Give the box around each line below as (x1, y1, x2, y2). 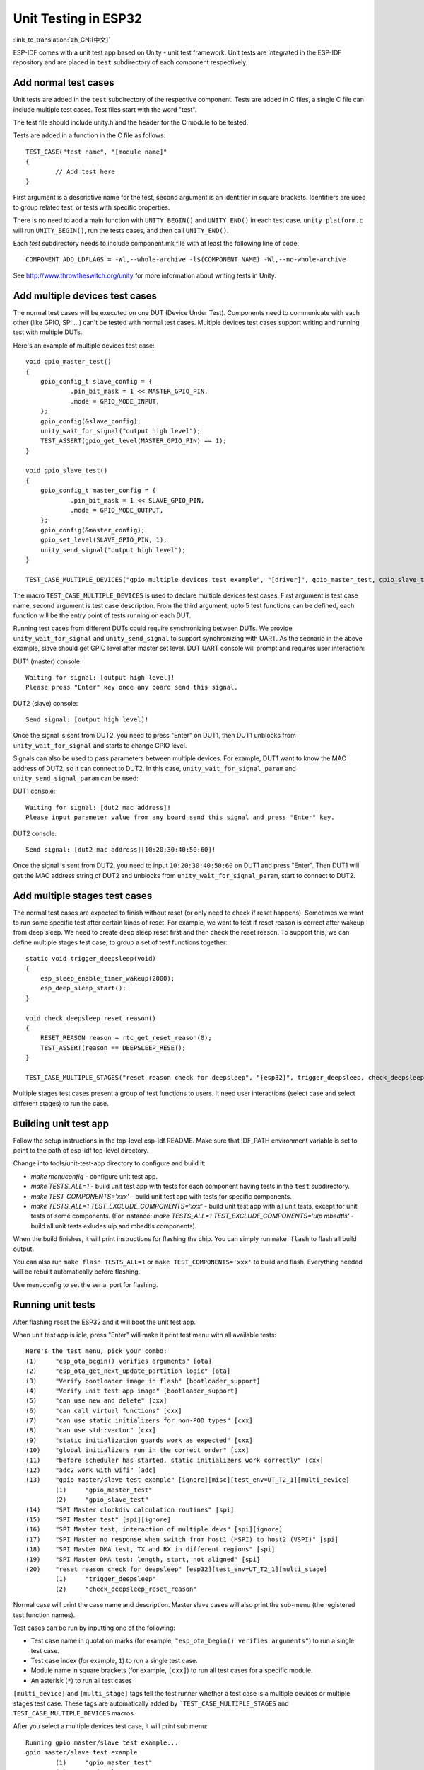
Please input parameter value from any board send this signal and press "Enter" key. (25, 813, 335, 821)
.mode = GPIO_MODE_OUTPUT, (70, 506, 164, 515)
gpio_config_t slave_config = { (40, 377, 153, 385)
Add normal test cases (13, 76, 114, 88)
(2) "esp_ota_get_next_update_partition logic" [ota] (25, 1367, 231, 1375)
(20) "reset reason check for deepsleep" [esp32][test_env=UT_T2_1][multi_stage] (25, 1565, 328, 1573)
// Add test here (55, 167, 116, 176)
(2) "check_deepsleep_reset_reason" (55, 1585, 197, 1593)
